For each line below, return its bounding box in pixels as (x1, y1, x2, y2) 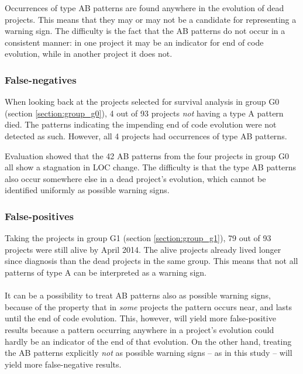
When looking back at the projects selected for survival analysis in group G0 (5, 95, 280, 108)
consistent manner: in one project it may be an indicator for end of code (5, 36, 264, 48)
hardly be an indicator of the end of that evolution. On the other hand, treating (5, 335, 292, 347)
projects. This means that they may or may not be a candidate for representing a (5, 13, 297, 25)
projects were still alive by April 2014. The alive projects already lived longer (5, 243, 281, 255)
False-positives (5, 208, 74, 223)
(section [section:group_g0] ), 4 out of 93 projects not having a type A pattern (5, 107, 284, 119)
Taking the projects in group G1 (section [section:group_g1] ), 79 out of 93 (5, 232, 271, 244)
